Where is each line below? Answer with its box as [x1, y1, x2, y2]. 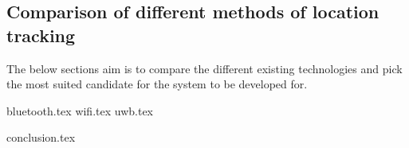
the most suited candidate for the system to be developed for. [6, 76, 308, 92]
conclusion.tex [6, 129, 76, 146]
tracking [6, 22, 76, 47]
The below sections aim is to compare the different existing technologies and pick [6, 60, 403, 76]
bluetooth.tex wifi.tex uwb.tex [6, 102, 154, 119]
